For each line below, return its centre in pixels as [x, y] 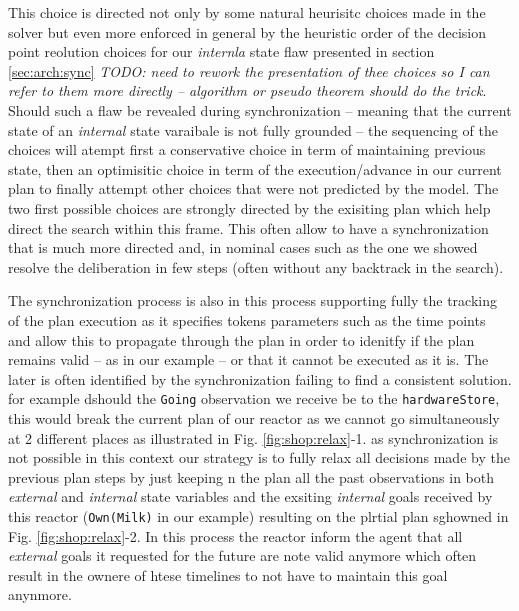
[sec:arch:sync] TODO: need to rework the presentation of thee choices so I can [249, 70]
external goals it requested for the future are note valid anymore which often [242, 555]
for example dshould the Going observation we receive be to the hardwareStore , [254, 398]
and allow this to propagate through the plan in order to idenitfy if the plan [241, 339]
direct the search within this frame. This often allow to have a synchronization [248, 227]
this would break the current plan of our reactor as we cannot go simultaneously [254, 417]
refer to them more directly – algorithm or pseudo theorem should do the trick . [247, 90]
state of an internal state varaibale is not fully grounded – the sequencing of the [253, 129]
